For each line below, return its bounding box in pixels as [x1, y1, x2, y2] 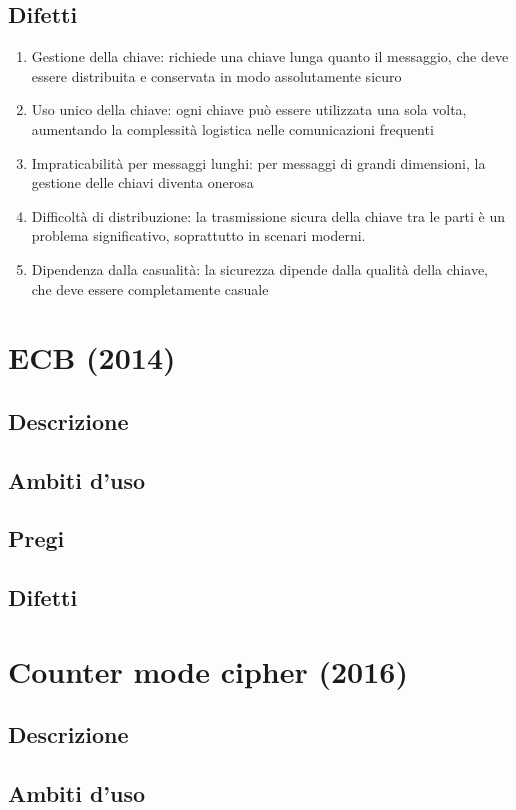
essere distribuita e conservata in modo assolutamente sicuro [31, 65, 402, 86]
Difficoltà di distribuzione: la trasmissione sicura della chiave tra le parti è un [31, 205, 506, 226]
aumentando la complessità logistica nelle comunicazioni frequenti [31, 118, 434, 139]
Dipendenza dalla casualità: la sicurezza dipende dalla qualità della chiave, [31, 258, 488, 279]
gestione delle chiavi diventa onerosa [31, 172, 254, 193]
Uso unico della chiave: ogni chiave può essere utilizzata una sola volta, [31, 99, 467, 120]
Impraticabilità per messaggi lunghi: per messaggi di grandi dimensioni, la [31, 152, 486, 173]
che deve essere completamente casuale [31, 278, 269, 299]
